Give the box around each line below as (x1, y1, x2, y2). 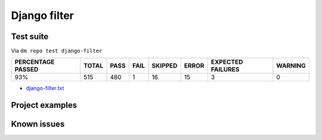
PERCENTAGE (14, 58, 55, 66)
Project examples (11, 100, 78, 110)
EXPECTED (210, 58, 243, 66)
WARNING (276, 62, 306, 70)
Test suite (11, 31, 49, 42)
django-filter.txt (26, 85, 64, 92)
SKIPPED (151, 62, 178, 70)
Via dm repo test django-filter (11, 47, 103, 55)
